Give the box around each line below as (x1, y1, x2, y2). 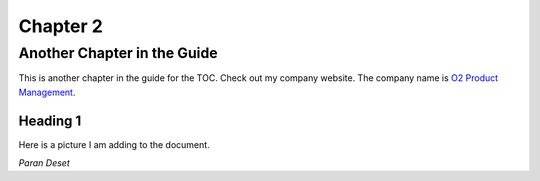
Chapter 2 (18, 15, 104, 37)
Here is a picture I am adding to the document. (18, 138, 210, 150)
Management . (18, 86, 76, 98)
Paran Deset (18, 157, 70, 169)
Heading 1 (18, 112, 82, 129)
